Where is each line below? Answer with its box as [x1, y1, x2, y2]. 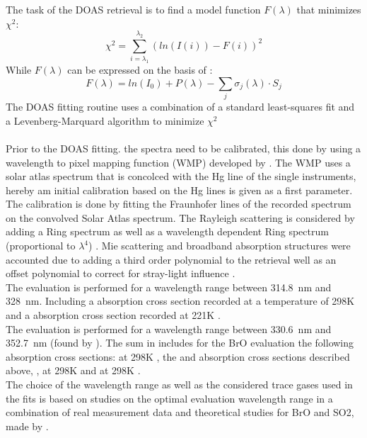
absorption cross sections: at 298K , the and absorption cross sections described [6, 349, 350, 364]
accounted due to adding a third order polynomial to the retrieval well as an [6, 252, 337, 266]
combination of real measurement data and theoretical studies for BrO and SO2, [6, 405, 354, 420]
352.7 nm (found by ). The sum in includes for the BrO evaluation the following [6, 335, 354, 350]
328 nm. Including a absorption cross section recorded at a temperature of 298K [6, 293, 355, 308]
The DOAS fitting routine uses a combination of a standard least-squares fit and [6, 99, 355, 114]
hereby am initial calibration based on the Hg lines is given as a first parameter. [6, 182, 353, 197]
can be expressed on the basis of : [67, 62, 213, 77]
